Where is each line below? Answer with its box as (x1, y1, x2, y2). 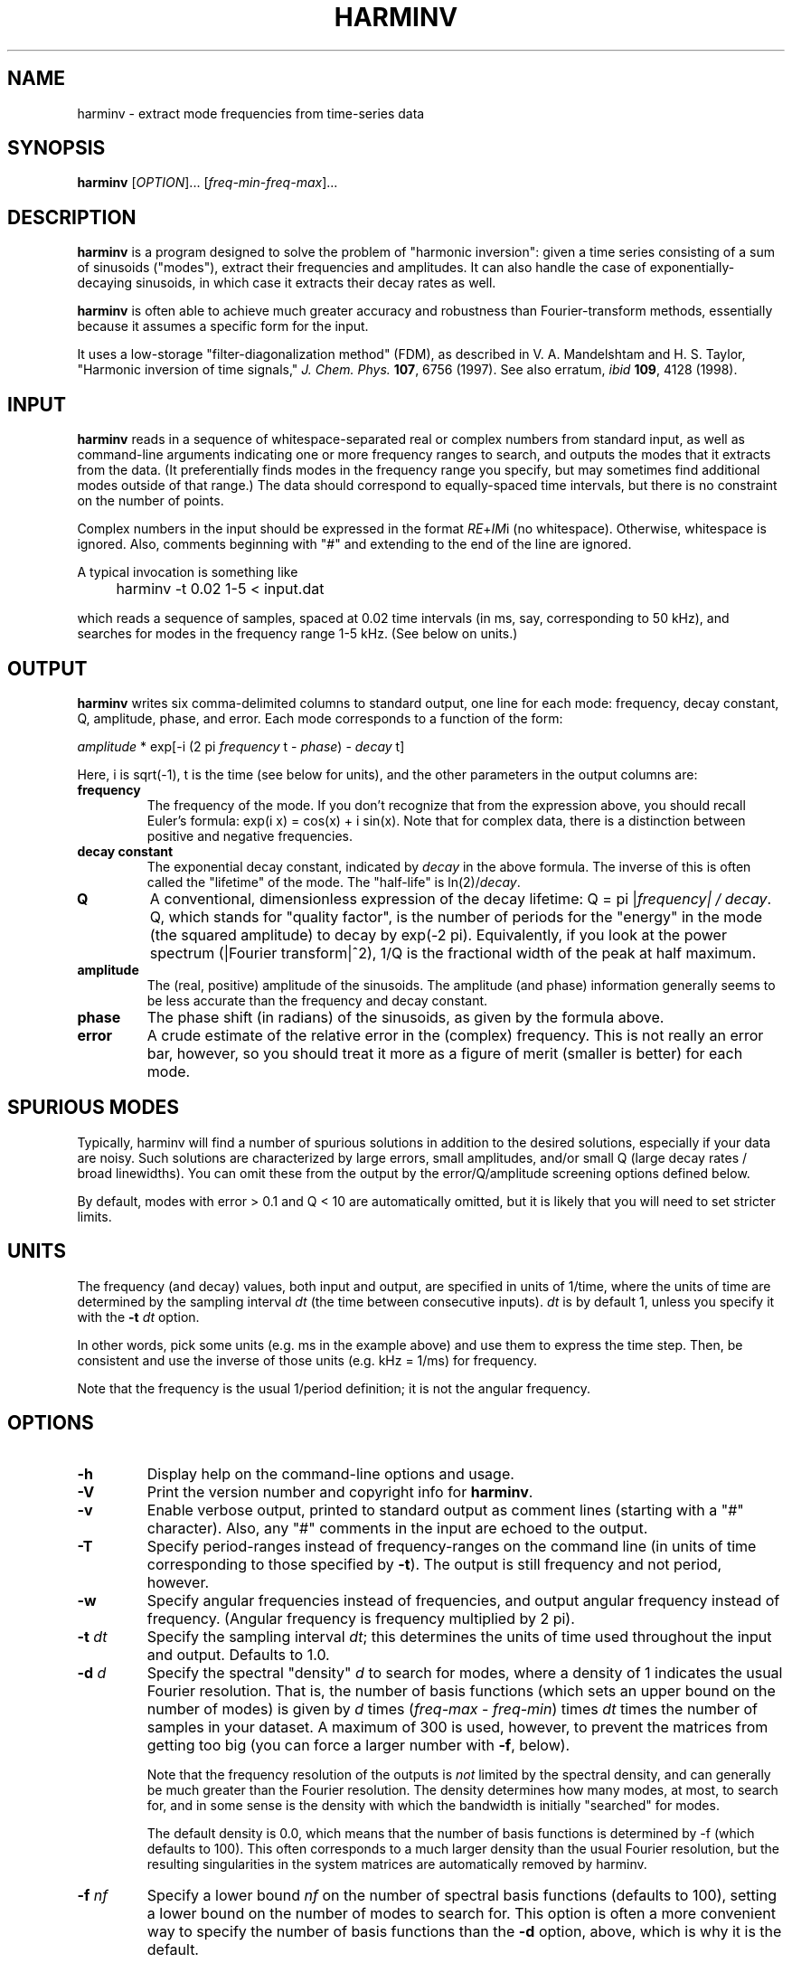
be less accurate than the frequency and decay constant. (146, 992, 488, 1008)
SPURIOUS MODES (7, 1096, 180, 1119)
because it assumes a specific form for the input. (77, 318, 369, 335)
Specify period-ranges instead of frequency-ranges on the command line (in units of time (146, 1536, 757, 1555)
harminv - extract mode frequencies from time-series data (77, 105, 425, 121)
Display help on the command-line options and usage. (146, 1464, 514, 1483)
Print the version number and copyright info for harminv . (146, 1482, 533, 1501)
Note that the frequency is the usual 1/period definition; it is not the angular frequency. (77, 1380, 590, 1396)
